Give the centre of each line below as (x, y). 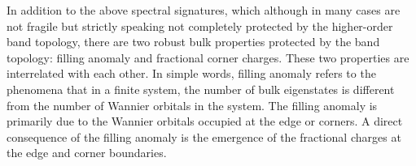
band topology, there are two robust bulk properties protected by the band (193, 42)
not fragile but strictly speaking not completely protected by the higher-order (200, 26)
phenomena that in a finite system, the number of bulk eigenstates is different (201, 89)
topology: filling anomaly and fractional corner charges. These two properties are (208, 57)
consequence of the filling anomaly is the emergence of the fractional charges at (204, 136)
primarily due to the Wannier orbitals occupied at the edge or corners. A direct (205, 121)
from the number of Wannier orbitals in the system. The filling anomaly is (192, 105)
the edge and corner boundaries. (87, 153)
